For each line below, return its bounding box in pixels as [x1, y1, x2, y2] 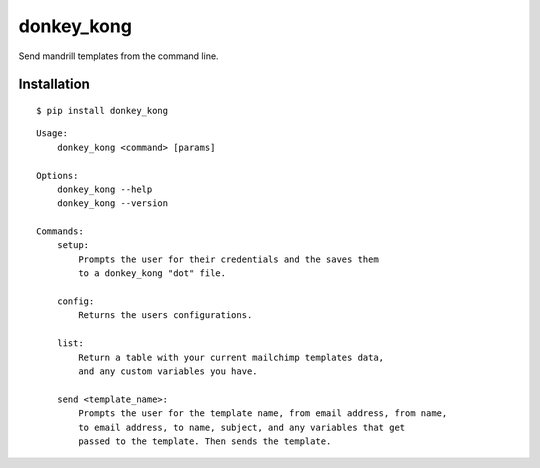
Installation [18, 76, 90, 93]
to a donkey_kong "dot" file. [78, 268, 227, 279]
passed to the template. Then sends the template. [78, 435, 332, 447]
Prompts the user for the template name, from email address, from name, [78, 408, 448, 419]
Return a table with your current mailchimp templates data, [78, 351, 385, 363]
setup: [56, 240, 90, 251]
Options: [36, 170, 79, 181]
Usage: [36, 128, 69, 139]
